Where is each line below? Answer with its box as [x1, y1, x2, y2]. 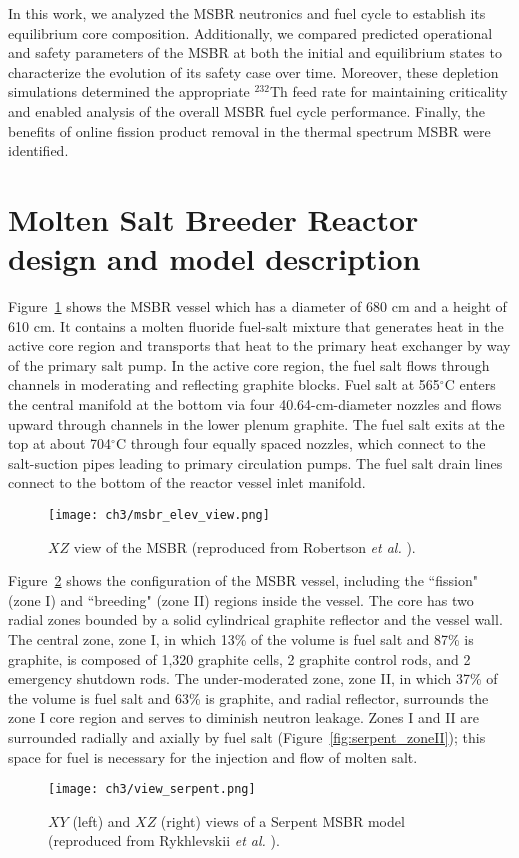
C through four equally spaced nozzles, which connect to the [115, 433, 486, 454]
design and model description [8, 238, 421, 279]
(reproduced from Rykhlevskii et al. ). [48, 830, 280, 851]
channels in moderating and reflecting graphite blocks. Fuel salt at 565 [8, 374, 440, 395]
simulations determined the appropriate [8, 81, 250, 102]
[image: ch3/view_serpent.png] [48, 782, 256, 797]
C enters [444, 374, 496, 395]
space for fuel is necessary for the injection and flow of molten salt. [8, 746, 418, 767]
